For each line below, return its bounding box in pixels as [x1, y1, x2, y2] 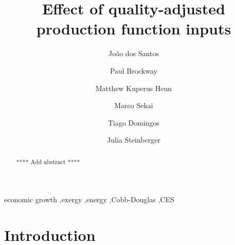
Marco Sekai [114, 100, 153, 111]
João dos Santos [109, 48, 159, 59]
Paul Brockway [110, 65, 158, 76]
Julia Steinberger [107, 134, 160, 145]
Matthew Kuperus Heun [95, 82, 172, 93]
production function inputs [36, 18, 231, 39]
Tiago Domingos [107, 117, 160, 128]
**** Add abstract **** [16, 157, 80, 166]
